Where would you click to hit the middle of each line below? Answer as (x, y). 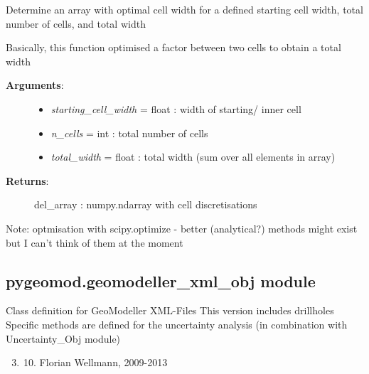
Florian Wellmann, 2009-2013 (103, 362)
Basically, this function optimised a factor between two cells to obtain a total (173, 47)
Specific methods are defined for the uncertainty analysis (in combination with (177, 324)
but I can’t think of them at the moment (95, 242)
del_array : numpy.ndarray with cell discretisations (146, 204)
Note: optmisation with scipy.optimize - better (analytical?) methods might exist (182, 228)
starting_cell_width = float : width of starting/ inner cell (176, 108)
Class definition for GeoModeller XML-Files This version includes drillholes (170, 310)
